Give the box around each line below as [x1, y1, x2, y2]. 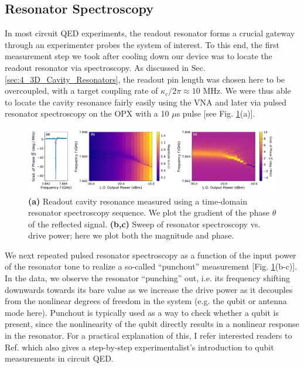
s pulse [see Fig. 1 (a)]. [176, 107, 255, 120]
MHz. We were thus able [203, 84, 291, 97]
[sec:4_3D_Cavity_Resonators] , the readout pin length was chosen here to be [5, 73, 285, 85]
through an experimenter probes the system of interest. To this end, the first [5, 38, 279, 50]
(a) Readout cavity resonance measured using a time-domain [28, 195, 247, 207]
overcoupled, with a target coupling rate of [5, 84, 158, 97]
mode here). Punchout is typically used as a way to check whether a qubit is [5, 306, 279, 318]
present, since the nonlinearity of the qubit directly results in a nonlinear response [5, 318, 299, 330]
